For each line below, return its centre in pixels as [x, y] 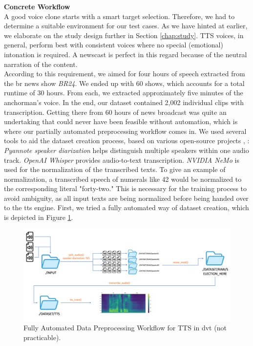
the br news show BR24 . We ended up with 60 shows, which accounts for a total [124, 83]
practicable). [42, 337]
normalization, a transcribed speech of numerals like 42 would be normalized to [123, 179]
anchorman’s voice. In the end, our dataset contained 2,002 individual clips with [124, 102]
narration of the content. [41, 64]
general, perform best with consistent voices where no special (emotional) [114, 45]
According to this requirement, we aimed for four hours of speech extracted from [125, 74]
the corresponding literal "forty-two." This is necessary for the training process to [126, 188]
